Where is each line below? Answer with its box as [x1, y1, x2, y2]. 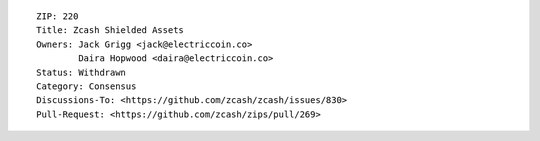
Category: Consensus [36, 80, 137, 92]
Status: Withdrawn [36, 66, 127, 78]
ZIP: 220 [36, 11, 79, 22]
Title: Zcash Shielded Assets [36, 25, 185, 36]
